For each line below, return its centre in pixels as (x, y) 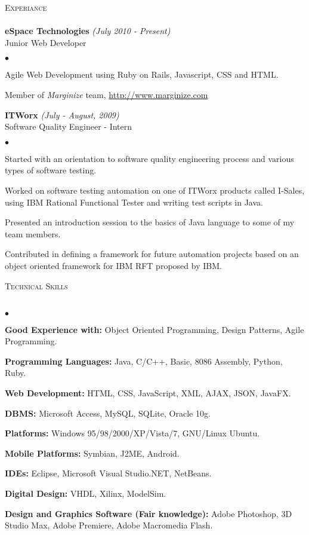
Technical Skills (36, 285)
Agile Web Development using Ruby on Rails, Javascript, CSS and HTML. (142, 74)
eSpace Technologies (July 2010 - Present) (88, 31)
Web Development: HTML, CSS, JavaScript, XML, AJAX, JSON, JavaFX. (148, 393)
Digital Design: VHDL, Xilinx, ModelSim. (86, 493)
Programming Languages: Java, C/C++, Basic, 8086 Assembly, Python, (144, 361)
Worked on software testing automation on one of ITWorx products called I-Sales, (155, 190)
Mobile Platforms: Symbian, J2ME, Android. (92, 453)
